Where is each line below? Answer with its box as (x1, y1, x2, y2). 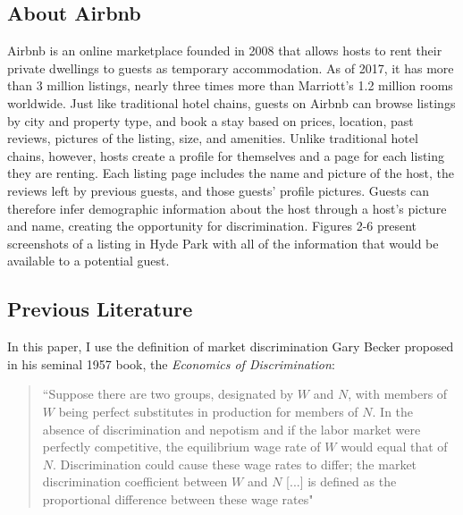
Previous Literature (7, 295, 193, 323)
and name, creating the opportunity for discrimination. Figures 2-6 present (7, 216, 417, 235)
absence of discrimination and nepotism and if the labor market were (42, 419, 421, 438)
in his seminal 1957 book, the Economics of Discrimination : (7, 354, 335, 373)
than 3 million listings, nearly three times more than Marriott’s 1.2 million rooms (7, 76, 453, 95)
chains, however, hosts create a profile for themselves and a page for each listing (7, 146, 445, 165)
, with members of (348, 384, 448, 403)
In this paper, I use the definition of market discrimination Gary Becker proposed (7, 337, 454, 356)
